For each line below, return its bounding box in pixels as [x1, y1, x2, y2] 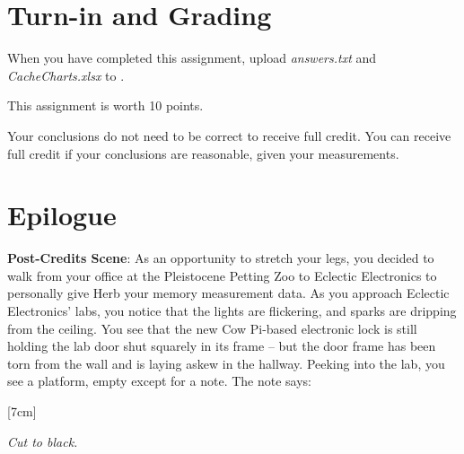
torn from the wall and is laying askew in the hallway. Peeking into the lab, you [7, 354, 445, 372]
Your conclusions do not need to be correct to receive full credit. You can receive [7, 126, 451, 144]
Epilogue [7, 196, 117, 233]
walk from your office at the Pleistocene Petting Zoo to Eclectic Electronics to [7, 266, 437, 284]
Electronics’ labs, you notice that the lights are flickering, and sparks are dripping [7, 301, 457, 319]
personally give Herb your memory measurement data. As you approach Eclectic [7, 284, 450, 302]
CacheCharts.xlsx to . [7, 65, 125, 84]
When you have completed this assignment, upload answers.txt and [7, 48, 377, 67]
